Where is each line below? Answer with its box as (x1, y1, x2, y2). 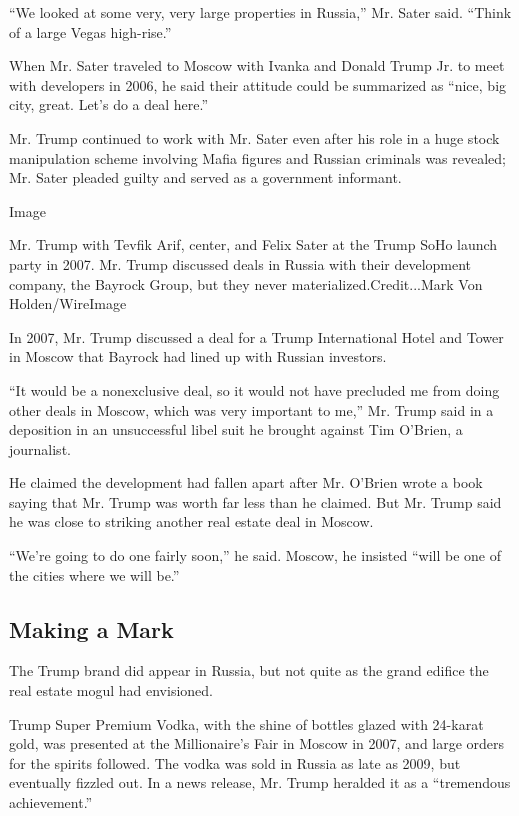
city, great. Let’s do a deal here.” (9, 94, 209, 115)
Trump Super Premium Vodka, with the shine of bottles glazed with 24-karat (9, 713, 484, 734)
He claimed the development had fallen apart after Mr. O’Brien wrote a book (9, 472, 483, 493)
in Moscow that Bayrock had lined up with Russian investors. (9, 346, 387, 367)
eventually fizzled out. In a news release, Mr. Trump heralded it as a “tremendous (9, 772, 511, 793)
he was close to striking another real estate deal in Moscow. (9, 511, 374, 532)
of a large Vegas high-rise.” (9, 21, 172, 42)
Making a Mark (9, 613, 174, 644)
